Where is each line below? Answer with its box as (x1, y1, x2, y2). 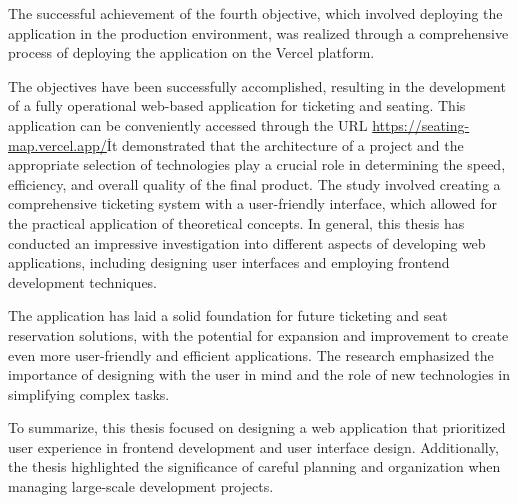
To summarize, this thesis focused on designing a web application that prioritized (8, 417, 506, 438)
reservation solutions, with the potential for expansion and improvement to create (8, 324, 509, 345)
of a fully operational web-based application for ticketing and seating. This (8, 95, 466, 116)
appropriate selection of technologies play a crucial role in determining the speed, (8, 154, 506, 175)
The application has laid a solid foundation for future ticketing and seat (8, 305, 448, 326)
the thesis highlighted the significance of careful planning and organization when (8, 456, 501, 477)
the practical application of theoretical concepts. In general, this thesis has (8, 212, 465, 233)
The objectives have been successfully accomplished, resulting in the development (8, 75, 506, 96)
